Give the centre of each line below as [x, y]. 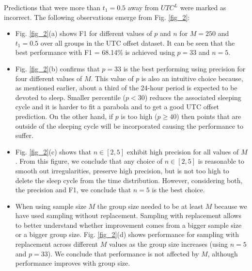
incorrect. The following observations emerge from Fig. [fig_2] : [97, 17]
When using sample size [51, 206]
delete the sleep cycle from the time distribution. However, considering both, [129, 180]
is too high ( [139, 116]
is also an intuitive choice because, [192, 78]
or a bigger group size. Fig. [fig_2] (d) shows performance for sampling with [127, 234]
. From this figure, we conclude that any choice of [89, 161]
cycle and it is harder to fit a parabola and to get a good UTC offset [117, 107]
